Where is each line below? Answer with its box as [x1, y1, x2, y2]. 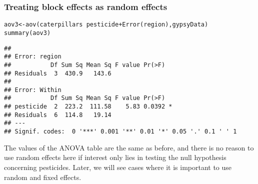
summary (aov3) [4, 29, 51, 36]
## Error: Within [4, 86, 61, 93]
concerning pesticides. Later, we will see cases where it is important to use [4, 161, 232, 172]
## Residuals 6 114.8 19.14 [4, 111, 111, 118]
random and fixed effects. [4, 171, 81, 182]
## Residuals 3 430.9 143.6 [4, 69, 111, 77]
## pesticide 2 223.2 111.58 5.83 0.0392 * [4, 103, 172, 110]
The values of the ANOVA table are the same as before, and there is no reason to [4, 142, 254, 152]
